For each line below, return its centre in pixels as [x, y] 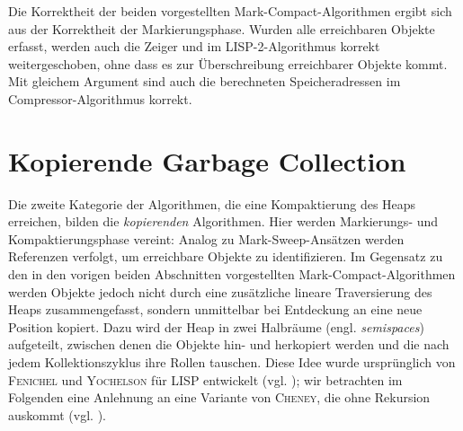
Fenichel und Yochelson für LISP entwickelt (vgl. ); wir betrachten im [205, 379]
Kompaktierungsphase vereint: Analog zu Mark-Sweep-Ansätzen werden [206, 238]
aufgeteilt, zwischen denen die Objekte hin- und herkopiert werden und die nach [229, 344]
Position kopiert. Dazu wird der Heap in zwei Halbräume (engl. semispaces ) [216, 326]
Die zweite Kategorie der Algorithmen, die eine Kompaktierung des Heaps [212, 203]
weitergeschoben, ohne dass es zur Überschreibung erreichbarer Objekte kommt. [228, 63]
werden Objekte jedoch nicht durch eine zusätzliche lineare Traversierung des [220, 291]
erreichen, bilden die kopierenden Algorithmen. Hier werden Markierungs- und [223, 221]
